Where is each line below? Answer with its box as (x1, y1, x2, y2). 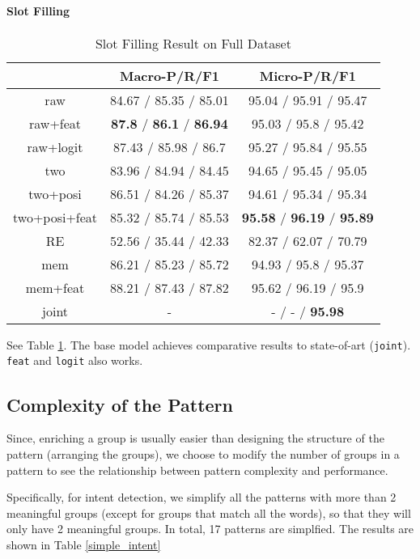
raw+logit (27, 137, 83, 156)
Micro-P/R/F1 (259, 66, 356, 85)
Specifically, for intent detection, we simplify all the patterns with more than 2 (6, 489, 397, 506)
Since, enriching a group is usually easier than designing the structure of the (6, 430, 384, 447)
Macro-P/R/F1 (119, 66, 219, 85)
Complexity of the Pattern (6, 392, 233, 417)
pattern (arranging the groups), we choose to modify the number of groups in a (6, 445, 400, 462)
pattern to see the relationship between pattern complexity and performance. (6, 461, 388, 478)
